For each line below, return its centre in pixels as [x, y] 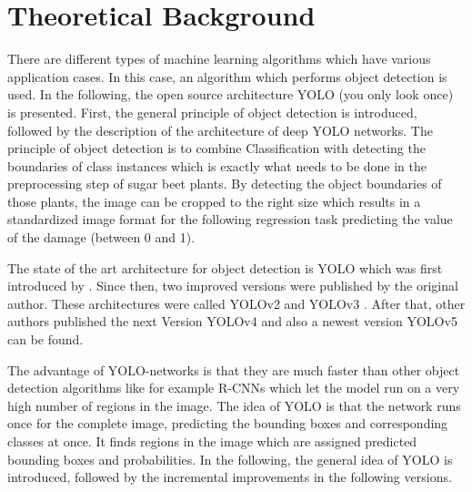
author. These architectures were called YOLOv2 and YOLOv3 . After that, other [236, 303]
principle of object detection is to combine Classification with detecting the [216, 148]
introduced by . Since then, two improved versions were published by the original [233, 286]
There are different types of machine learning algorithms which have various [219, 59]
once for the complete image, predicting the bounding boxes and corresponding [228, 423]
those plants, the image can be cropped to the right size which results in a [214, 201]
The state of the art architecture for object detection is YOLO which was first [225, 267]
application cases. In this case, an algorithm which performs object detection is [227, 76]
